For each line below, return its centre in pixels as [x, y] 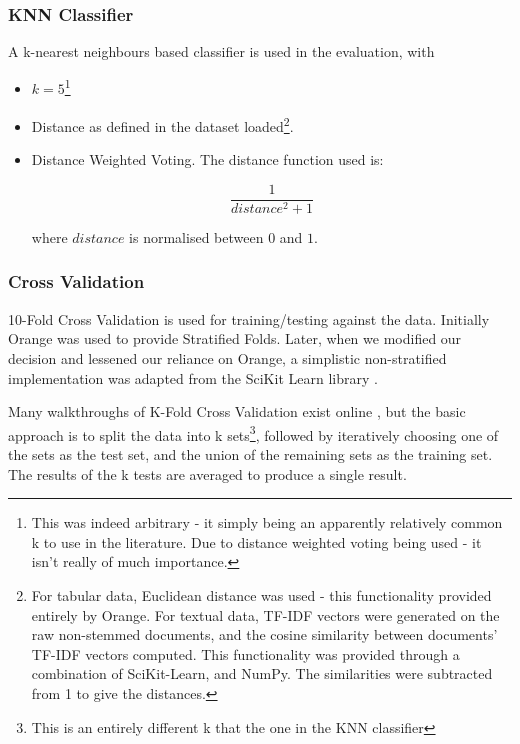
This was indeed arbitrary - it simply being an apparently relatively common [267, 522]
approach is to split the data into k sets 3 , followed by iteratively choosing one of [253, 433]
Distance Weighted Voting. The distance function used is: [207, 159]
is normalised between [196, 236]
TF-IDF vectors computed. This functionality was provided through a [245, 653]
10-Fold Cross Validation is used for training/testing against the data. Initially [249, 318]
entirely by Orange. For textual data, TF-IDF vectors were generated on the [265, 614]
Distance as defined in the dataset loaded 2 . [162, 124]
